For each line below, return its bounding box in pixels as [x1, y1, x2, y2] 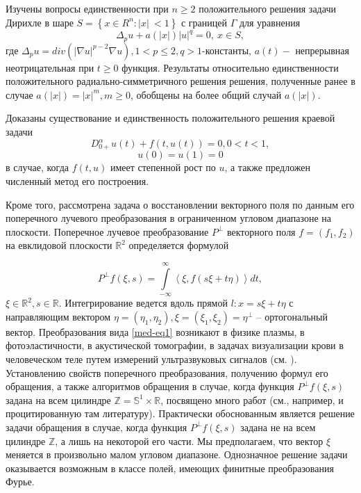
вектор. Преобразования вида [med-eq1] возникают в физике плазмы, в [6, 324, 305, 339]
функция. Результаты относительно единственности [121, 60, 339, 74]
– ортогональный [256, 309, 328, 323]
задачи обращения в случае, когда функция [6, 419, 187, 434]
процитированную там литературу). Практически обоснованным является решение [6, 406, 355, 421]
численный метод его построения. [6, 174, 149, 188]
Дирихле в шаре [6, 15, 74, 29]
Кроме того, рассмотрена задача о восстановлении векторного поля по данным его [6, 197, 355, 211]
